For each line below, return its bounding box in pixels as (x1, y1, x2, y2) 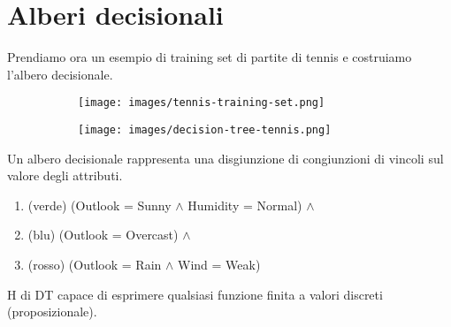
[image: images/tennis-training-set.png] (78, 96, 325, 110)
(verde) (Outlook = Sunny (27, 195, 172, 214)
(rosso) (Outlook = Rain (27, 255, 162, 273)
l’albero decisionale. (7, 65, 113, 83)
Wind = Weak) (177, 255, 261, 273)
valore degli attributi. (7, 166, 123, 185)
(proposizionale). (7, 302, 97, 321)
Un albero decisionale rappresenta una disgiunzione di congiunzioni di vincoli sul (7, 148, 444, 167)
